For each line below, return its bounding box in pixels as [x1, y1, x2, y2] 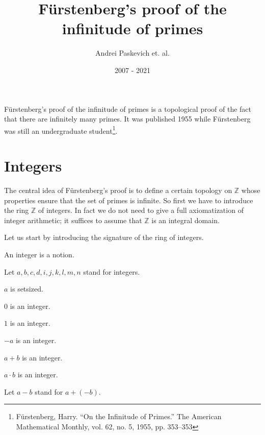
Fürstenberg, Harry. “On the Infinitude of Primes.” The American [16, 411, 222, 422]
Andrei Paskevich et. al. [95, 47, 170, 58]
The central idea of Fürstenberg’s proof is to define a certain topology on [4, 185, 232, 196]
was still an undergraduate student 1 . [4, 124, 118, 136]
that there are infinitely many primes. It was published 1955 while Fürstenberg [4, 113, 251, 124]
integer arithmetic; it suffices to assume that [4, 214, 142, 225]
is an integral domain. [151, 214, 220, 225]
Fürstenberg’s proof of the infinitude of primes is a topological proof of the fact [4, 103, 252, 114]
